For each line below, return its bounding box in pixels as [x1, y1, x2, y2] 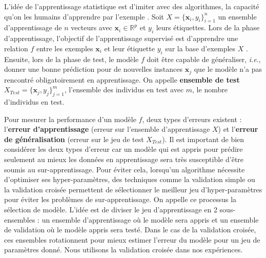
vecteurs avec [71, 22, 112, 33]
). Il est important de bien [162, 133, 244, 144]
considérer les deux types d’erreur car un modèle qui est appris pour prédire [4, 144, 243, 154]
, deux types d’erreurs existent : [142, 113, 242, 124]
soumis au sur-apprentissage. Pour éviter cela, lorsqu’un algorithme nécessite [4, 164, 245, 174]
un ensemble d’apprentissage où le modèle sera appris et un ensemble [42, 214, 259, 225]
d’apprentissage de [4, 22, 62, 33]
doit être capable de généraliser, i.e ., [147, 53, 261, 64]
